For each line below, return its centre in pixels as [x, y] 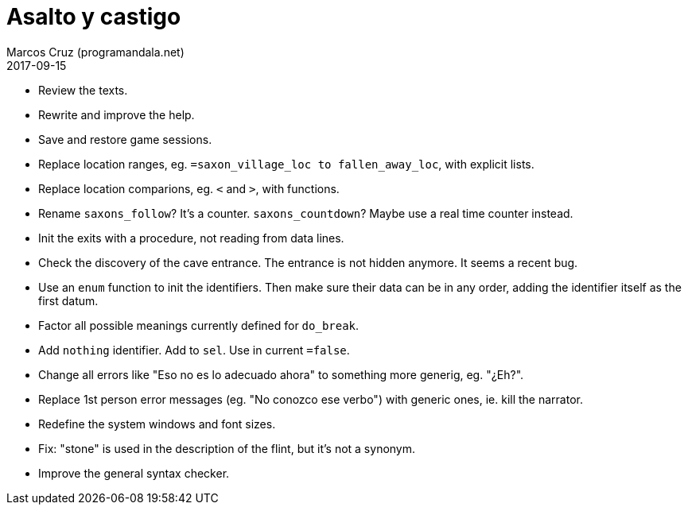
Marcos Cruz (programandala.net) [95, 52]
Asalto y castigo [94, 17]
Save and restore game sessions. [125, 139]
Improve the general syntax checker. [134, 473]
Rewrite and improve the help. [117, 114]
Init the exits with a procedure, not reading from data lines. [191, 238]
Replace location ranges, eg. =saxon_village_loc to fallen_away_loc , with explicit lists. [286, 164]
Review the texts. [83, 90]
